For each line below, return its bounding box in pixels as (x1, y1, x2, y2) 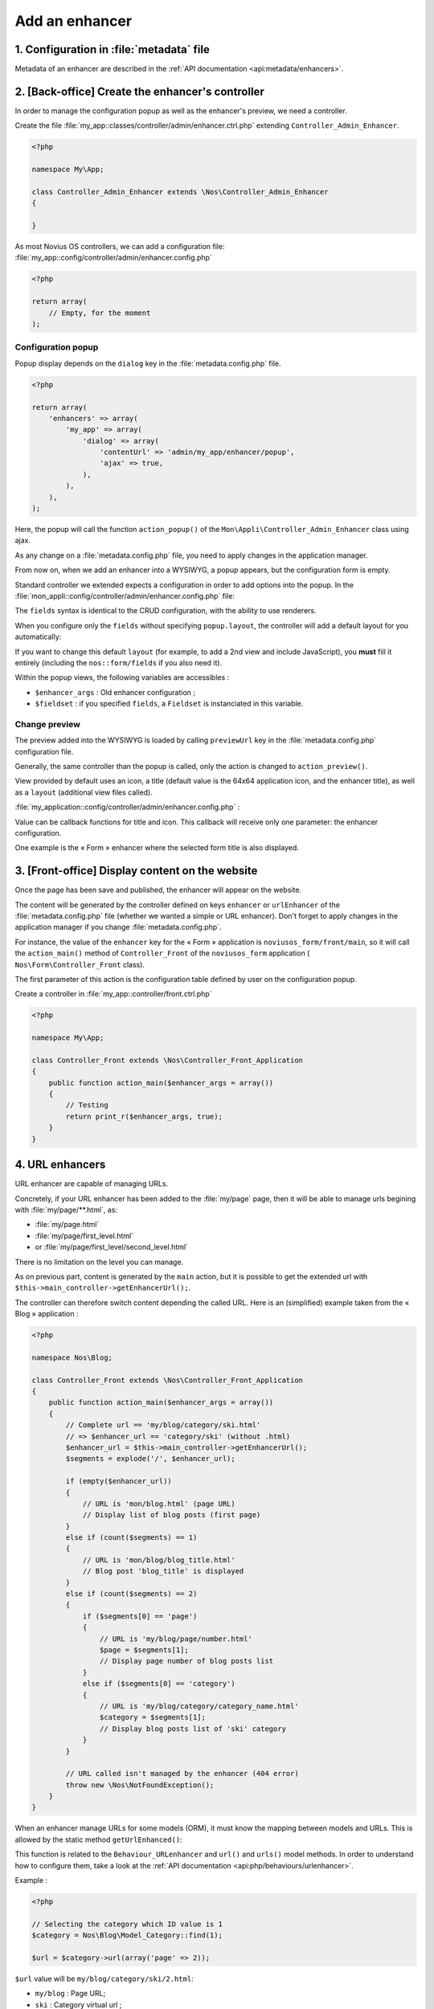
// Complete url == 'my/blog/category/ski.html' (65, 1421, 261, 1430)
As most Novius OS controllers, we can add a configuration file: (14, 242, 225, 252)
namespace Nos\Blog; (31, 1352, 113, 1362)
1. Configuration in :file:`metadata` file (14, 43, 211, 56)
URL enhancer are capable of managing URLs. (14, 1179, 169, 1189)
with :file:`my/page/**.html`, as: (14, 1205, 118, 1214)
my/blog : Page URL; (35, 1989, 106, 1999)
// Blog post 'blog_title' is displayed (82, 1567, 244, 1576)
